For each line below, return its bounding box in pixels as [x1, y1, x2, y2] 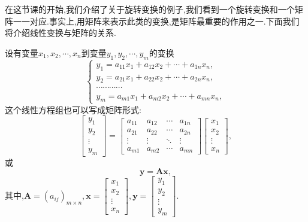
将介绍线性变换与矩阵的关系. [5, 26, 116, 39]
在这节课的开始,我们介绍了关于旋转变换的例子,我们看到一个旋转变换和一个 [5, 3, 295, 15]
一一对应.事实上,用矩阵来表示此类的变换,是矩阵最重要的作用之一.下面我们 [13, 14, 300, 27]
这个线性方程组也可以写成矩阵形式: [5, 103, 141, 115]
